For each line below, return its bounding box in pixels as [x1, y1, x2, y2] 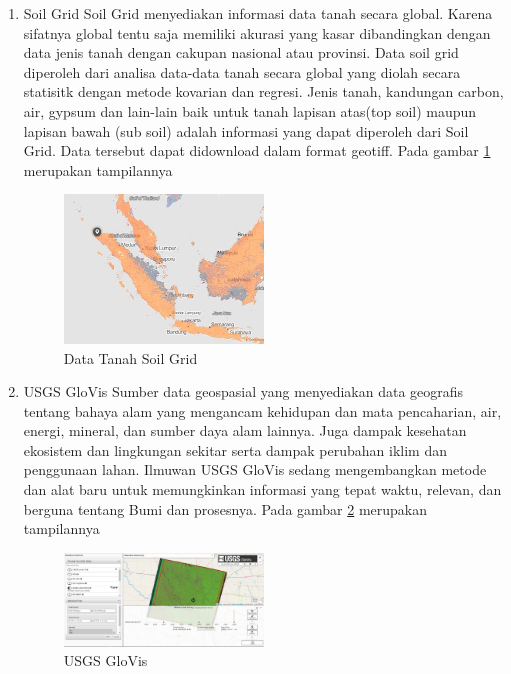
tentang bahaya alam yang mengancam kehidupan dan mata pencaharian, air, [23, 400, 502, 421]
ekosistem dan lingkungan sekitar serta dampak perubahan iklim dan [23, 439, 447, 460]
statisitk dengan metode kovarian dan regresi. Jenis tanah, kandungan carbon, [23, 81, 504, 102]
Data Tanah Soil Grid [63, 347, 198, 368]
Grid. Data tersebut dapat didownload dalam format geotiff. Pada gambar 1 [23, 140, 491, 161]
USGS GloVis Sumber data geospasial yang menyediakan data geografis [23, 381, 464, 402]
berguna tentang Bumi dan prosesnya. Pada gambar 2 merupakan [23, 498, 428, 519]
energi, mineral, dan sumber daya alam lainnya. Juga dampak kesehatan [23, 420, 467, 441]
